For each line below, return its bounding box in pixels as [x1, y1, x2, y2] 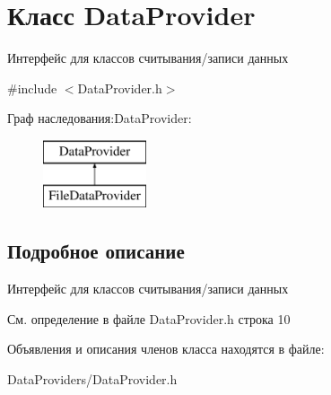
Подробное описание [7, 237, 185, 265]
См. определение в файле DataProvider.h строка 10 [7, 309, 291, 328]
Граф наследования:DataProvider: [7, 109, 192, 127]
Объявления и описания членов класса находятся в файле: [7, 339, 325, 358]
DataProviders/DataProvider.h [7, 370, 178, 389]
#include [7, 78, 57, 97]
